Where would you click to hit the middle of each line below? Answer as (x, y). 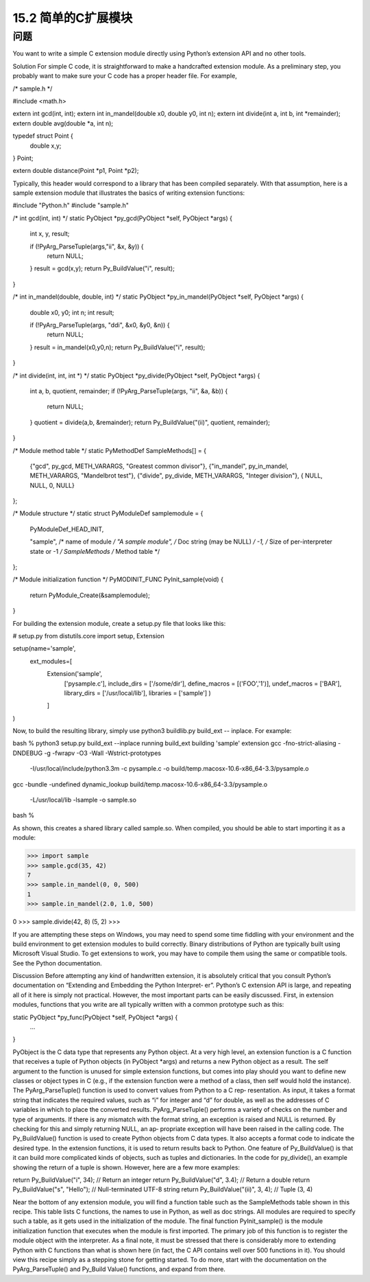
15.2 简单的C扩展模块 (73, 18)
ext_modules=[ (51, 661)
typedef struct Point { (43, 136)
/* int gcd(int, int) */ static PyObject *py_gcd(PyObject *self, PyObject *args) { (123, 218)
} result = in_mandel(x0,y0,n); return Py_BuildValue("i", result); (118, 347)
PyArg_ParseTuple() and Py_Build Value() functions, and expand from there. (119, 1269)
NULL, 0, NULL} (52, 485)
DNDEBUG (28, 753)
